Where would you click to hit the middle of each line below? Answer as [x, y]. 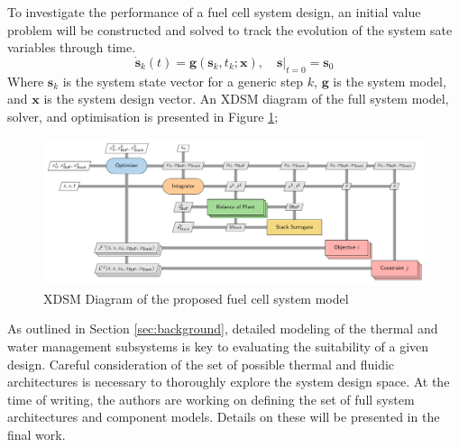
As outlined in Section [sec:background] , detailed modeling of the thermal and [223, 328]
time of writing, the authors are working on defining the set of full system [211, 399]
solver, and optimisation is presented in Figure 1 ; [143, 116]
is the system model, [390, 81]
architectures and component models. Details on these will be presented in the [224, 417]
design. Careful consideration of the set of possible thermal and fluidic [201, 364]
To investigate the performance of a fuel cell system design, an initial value [214, 12]
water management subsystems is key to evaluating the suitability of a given [218, 346]
